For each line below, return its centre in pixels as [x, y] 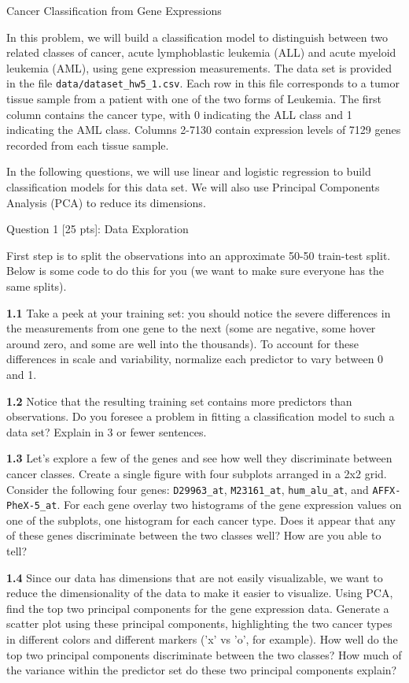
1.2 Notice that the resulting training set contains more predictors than [179, 401]
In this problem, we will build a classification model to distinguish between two [197, 37]
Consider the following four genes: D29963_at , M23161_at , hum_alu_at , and [188, 489]
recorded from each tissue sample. [88, 145]
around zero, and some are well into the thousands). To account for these [183, 343]
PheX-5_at [32, 506]
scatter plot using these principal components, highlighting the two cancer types [199, 624]
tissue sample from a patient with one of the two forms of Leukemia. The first [194, 99]
